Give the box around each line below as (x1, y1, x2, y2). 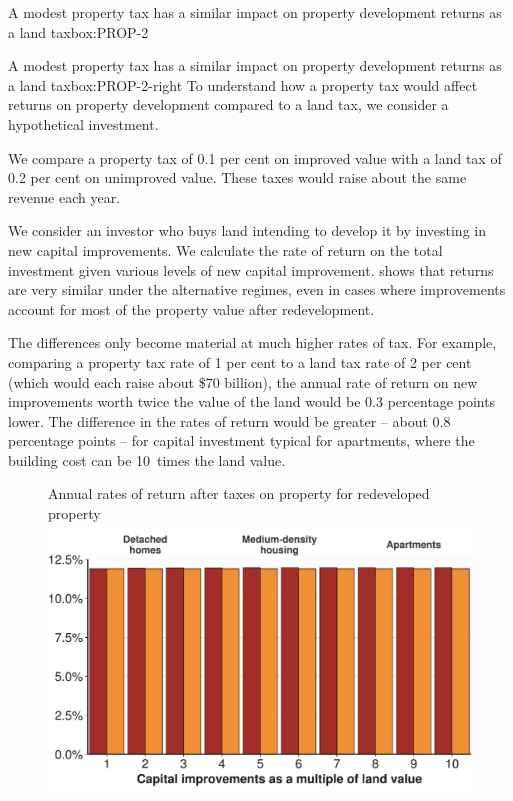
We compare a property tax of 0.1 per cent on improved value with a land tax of (8, 147, 502, 168)
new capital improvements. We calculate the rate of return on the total (8, 239, 443, 260)
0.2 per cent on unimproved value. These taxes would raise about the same (8, 167, 467, 188)
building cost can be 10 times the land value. (8, 449, 286, 470)
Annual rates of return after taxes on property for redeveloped (48, 483, 430, 504)
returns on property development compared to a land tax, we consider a (8, 94, 449, 115)
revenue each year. (8, 186, 121, 207)
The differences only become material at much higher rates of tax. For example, (8, 332, 497, 353)
